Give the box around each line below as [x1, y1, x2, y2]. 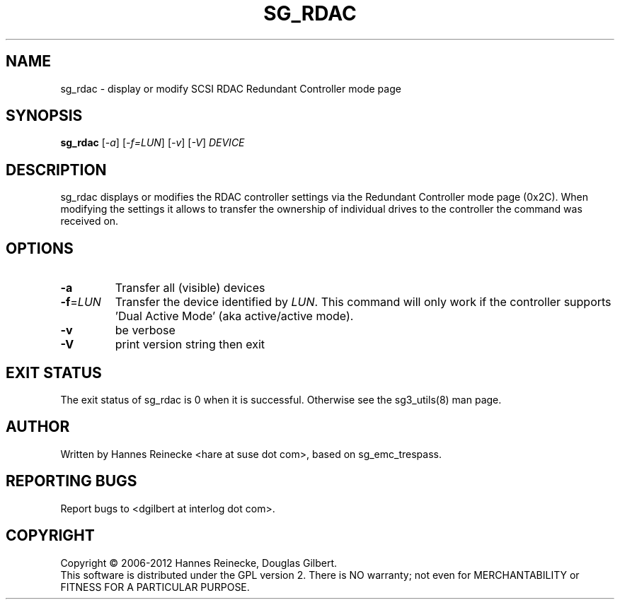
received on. [60, 215, 119, 228]
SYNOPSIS [6, 107, 83, 125]
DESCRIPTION [6, 160, 107, 179]
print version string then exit [115, 337, 265, 352]
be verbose [115, 323, 176, 338]
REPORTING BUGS [6, 472, 137, 491]
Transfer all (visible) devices [115, 281, 265, 295]
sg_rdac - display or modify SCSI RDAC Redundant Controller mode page [60, 82, 401, 95]
